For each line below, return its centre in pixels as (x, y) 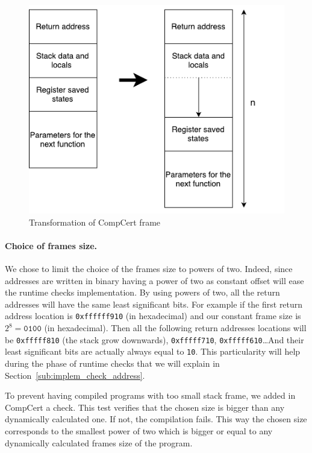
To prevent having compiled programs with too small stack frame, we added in (150, 395)
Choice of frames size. (51, 245)
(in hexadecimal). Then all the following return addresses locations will (175, 328)
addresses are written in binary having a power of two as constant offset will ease (154, 280)
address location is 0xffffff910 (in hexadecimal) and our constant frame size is (153, 316)
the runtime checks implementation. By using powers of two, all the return (142, 292)
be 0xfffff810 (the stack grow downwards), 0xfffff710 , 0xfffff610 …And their (154, 339)
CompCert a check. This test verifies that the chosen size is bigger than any (145, 407)
